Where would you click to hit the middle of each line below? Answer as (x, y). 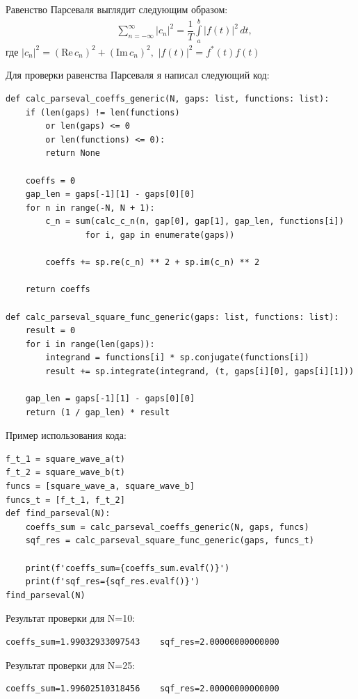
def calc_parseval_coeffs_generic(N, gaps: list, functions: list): (168, 99)
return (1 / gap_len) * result (98, 412)
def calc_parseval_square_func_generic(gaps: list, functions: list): (172, 317)
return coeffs (58, 290)
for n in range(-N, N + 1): (90, 208)
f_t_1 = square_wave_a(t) (65, 459)
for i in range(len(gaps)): (90, 344)
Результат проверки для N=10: (71, 618)
